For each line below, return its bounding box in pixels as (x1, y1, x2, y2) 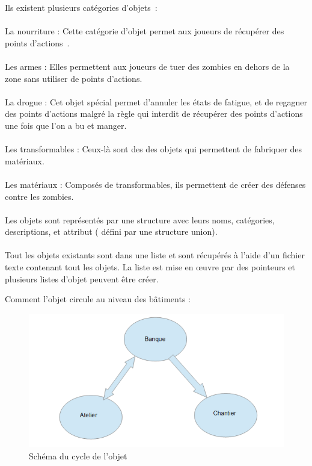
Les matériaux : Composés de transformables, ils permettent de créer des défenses (5, 178, 306, 190)
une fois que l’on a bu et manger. (5, 119, 127, 131)
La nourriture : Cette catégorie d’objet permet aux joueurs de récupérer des (5, 25, 284, 37)
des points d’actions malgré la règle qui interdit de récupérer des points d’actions (5, 107, 303, 120)
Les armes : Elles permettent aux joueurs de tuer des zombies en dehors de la (5, 60, 290, 72)
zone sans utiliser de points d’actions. (5, 72, 142, 84)
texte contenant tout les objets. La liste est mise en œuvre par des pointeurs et (5, 261, 296, 273)
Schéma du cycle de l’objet (29, 449, 127, 462)
